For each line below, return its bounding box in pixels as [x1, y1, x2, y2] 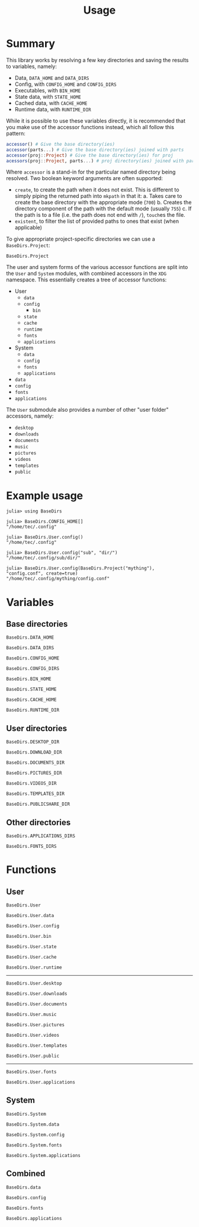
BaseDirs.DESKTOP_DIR [6, 739, 60, 745]
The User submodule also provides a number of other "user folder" [6, 406, 169, 414]
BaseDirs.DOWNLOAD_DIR [6, 749, 62, 755]
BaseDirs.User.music [6, 1011, 57, 1017]
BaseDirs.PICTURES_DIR [6, 770, 62, 776]
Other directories [6, 817, 71, 827]
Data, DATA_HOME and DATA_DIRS [14, 74, 89, 81]
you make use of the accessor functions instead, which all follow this [6, 123, 175, 130]
